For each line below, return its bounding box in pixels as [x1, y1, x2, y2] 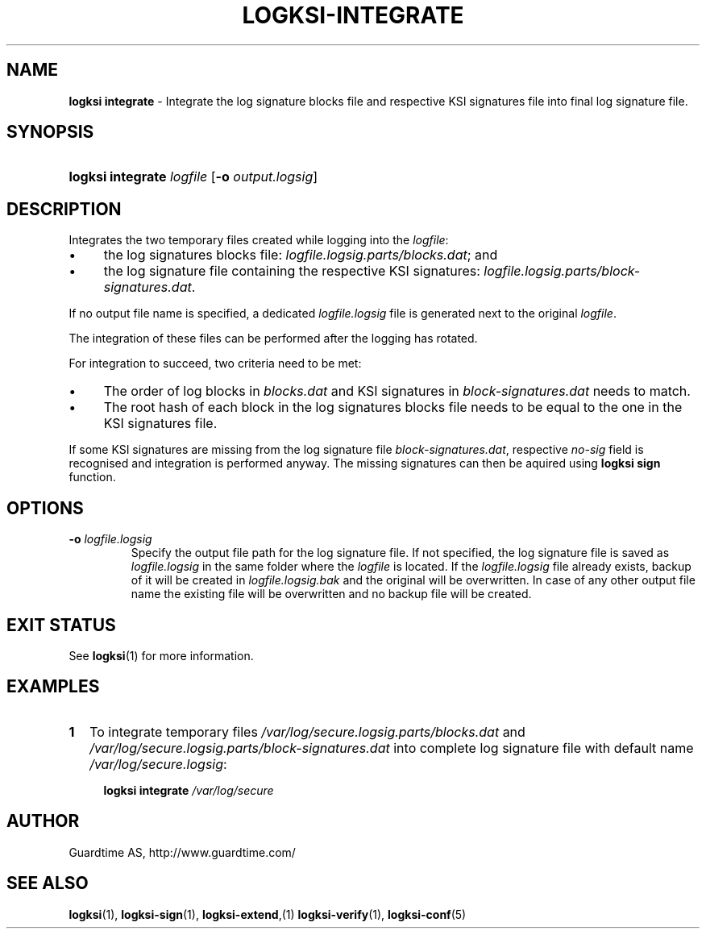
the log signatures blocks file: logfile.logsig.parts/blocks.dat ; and [103, 247, 498, 264]
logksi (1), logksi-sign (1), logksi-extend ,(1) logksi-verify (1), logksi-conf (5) [69, 907, 467, 921]
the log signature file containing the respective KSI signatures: [103, 263, 480, 280]
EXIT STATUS [6, 614, 116, 635]
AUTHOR [6, 811, 80, 832]
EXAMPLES [6, 676, 100, 697]
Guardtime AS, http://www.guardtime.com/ [69, 845, 296, 859]
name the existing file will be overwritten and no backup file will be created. [131, 587, 532, 601]
